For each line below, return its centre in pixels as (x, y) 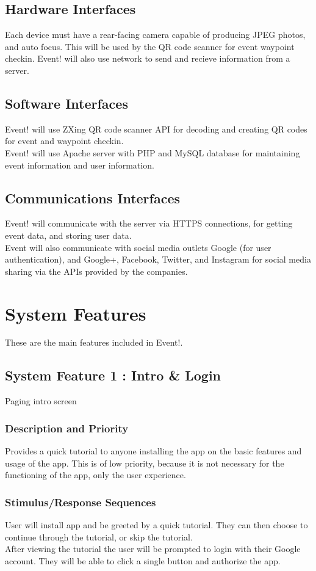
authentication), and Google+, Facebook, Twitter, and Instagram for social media (158, 259)
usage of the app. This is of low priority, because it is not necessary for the (145, 463)
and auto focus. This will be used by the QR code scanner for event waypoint (150, 46)
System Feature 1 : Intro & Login (113, 375)
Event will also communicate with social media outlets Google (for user (138, 247)
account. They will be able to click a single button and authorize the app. (143, 560)
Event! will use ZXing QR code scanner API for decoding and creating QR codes (156, 129)
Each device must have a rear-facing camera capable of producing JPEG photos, (155, 35)
